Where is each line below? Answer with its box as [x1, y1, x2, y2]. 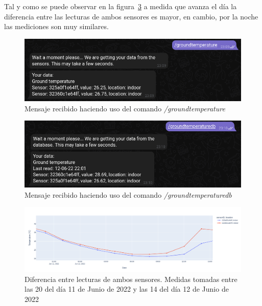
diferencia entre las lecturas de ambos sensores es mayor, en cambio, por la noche [4, 11, 258, 21]
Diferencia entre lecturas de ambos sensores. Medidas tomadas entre [25, 273, 237, 284]
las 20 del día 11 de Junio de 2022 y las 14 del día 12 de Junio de [25, 284, 229, 294]
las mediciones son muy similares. [4, 21, 109, 32]
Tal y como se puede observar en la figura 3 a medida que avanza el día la [4, 1, 237, 11]
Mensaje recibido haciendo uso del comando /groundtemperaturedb [25, 189, 232, 200]
